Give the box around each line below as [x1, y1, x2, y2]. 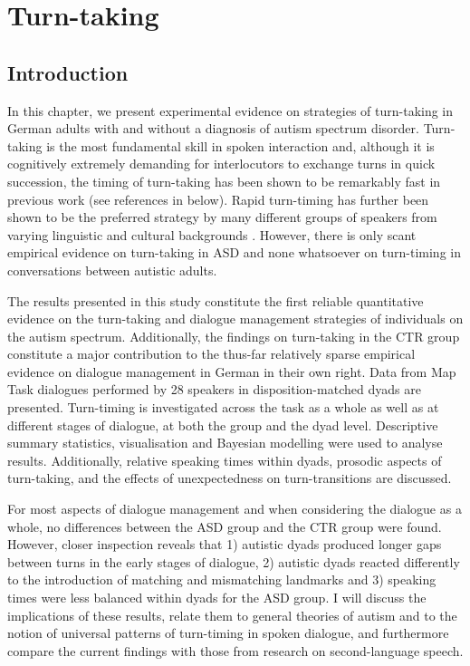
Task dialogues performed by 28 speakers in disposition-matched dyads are [7, 380, 421, 399]
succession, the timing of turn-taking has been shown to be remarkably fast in [7, 171, 441, 190]
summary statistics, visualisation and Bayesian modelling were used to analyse [7, 433, 443, 452]
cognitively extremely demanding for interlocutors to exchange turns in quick [7, 154, 436, 173]
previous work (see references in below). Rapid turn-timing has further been [7, 189, 429, 208]
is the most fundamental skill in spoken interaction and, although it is [46, 136, 435, 155]
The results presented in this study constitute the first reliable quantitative [7, 291, 424, 310]
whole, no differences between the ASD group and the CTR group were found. [7, 516, 442, 536]
